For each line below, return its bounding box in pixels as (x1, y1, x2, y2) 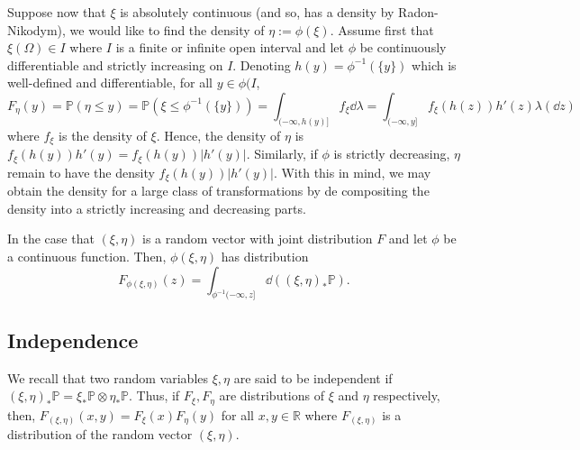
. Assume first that (330, 20, 434, 39)
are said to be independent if (233, 368, 393, 387)
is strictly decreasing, (333, 144, 450, 163)
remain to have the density (7, 162, 155, 181)
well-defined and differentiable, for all (7, 73, 213, 92)
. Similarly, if (246, 144, 318, 163)
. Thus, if (129, 386, 180, 405)
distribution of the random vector (7, 425, 193, 444)
